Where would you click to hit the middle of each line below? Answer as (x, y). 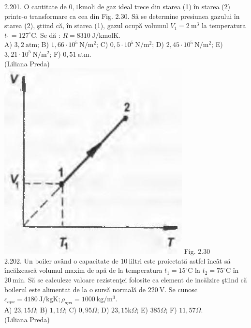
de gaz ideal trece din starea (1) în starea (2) (164, 6)
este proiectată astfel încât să (187, 260)
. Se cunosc (181, 289)
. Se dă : (48, 35)
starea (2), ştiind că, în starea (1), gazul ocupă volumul (86, 25)
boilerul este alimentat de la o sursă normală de (75, 289)
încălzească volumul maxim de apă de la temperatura (83, 270)
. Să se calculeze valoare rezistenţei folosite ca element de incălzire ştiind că (135, 279)
